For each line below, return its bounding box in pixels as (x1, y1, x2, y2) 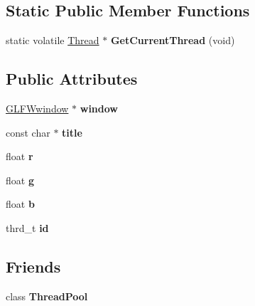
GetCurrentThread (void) (110, 33, 235, 48)
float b (6, 196, 35, 211)
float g (6, 172, 34, 187)
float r (6, 149, 33, 164)
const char (6, 125, 50, 139)
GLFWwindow (6, 101, 69, 115)
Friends (6, 255, 61, 277)
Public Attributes (6, 68, 138, 90)
